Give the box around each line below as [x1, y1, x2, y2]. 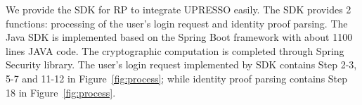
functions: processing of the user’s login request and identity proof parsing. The [6, 16, 348, 30]
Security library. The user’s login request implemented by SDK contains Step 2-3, [6, 57, 357, 72]
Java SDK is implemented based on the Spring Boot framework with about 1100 [6, 30, 353, 44]
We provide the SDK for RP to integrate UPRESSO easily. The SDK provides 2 [6, 2, 351, 16]
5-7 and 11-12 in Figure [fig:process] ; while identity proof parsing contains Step [6, 70, 348, 85]
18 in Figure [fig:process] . [6, 85, 116, 99]
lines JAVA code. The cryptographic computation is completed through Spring [6, 43, 344, 58]
